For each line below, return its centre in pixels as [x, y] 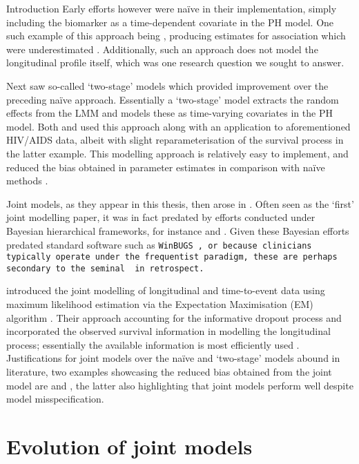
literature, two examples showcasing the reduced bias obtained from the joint [169, 372]
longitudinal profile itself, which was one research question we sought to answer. [175, 62]
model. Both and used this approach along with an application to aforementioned [178, 126]
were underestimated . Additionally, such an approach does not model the [162, 49]
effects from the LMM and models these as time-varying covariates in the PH [169, 113]
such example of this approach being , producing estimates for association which [176, 36]
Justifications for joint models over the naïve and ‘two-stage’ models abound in [173, 358]
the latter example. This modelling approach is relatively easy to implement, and [177, 153]
